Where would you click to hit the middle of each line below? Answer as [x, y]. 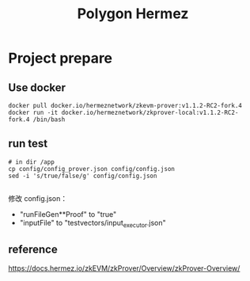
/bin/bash [49, 120]
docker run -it [33, 112]
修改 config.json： [38, 198]
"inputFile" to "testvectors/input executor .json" [93, 224]
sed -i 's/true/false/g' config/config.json [83, 176]
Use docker [37, 87]
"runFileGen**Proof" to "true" [68, 214]
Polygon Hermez [133, 14]
